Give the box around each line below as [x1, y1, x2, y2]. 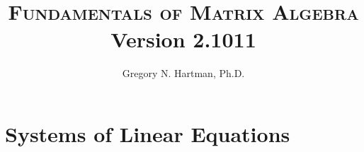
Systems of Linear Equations [5, 119, 290, 148]
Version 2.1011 [110, 25, 256, 54]
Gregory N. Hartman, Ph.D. [122, 66, 245, 81]
